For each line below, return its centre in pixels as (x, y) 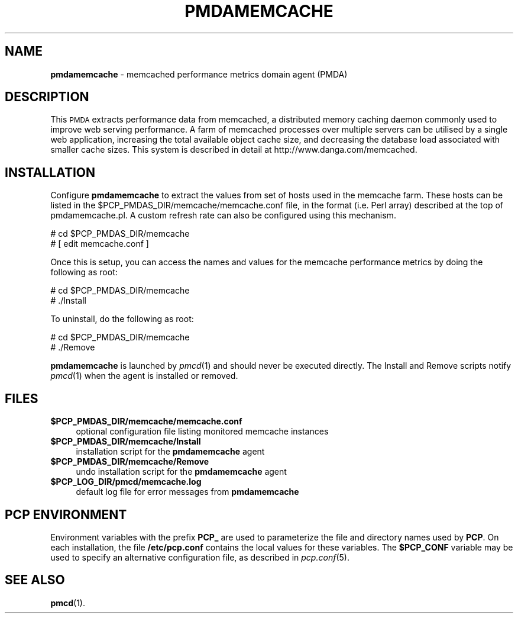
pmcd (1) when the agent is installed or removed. (144, 376)
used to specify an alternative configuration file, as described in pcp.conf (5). (200, 557)
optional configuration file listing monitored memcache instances (202, 432)
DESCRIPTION (47, 97)
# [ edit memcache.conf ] (100, 244)
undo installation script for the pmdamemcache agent (181, 472)
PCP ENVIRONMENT (66, 514)
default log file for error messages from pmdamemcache (187, 492)
